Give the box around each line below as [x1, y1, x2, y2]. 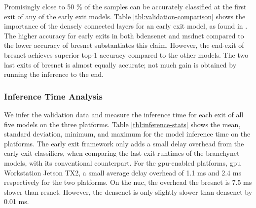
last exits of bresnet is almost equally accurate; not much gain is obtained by [4, 59, 237, 69]
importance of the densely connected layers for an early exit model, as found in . [4, 21, 248, 31]
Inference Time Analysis [4, 90, 103, 102]
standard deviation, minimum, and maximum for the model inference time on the [4, 129, 251, 139]
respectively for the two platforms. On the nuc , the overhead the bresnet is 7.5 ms [4, 177, 252, 187]
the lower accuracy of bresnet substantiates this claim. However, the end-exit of [4, 40, 244, 50]
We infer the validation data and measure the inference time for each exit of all [4, 109, 244, 119]
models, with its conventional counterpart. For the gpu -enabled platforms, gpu [4, 157, 241, 168]
